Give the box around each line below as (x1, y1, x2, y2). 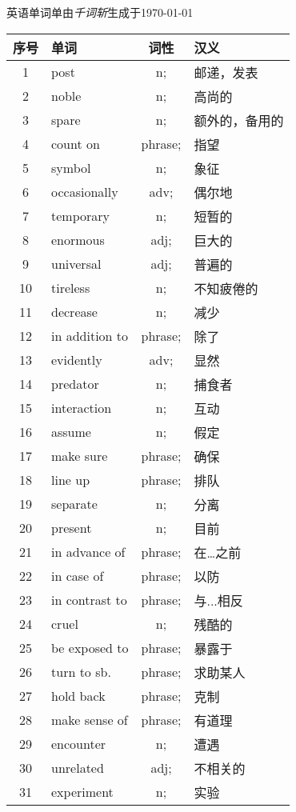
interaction (51, 398, 112, 418)
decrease (51, 302, 98, 322)
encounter (51, 734, 106, 754)
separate (51, 494, 98, 514)
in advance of (51, 542, 126, 562)
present (51, 518, 92, 538)
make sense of (51, 710, 128, 730)
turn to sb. (51, 662, 111, 682)
